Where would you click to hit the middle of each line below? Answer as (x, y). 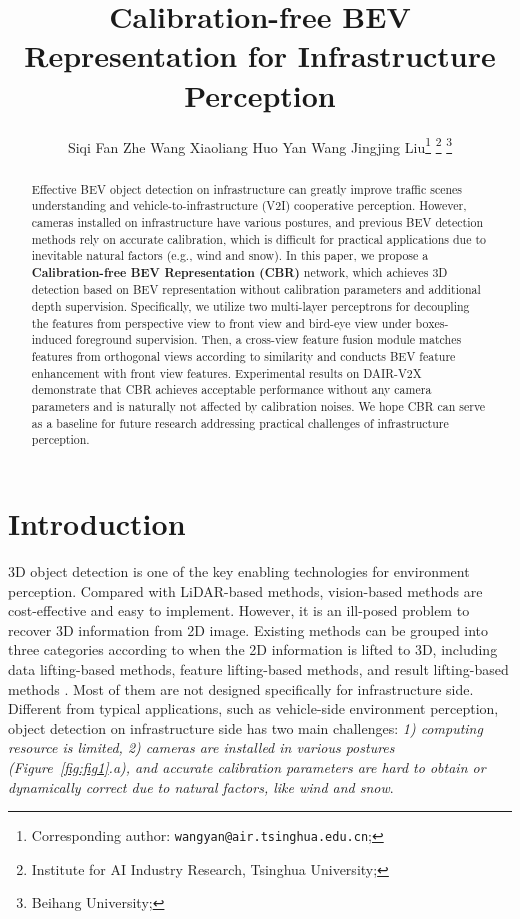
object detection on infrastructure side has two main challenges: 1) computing (245, 727)
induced (52, 339)
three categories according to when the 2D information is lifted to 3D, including (253, 649)
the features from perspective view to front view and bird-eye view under (221, 322)
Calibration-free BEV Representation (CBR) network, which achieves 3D (239, 272)
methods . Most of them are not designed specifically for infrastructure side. (241, 688)
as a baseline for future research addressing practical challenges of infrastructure (240, 422)
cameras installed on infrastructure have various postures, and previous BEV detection (257, 221)
